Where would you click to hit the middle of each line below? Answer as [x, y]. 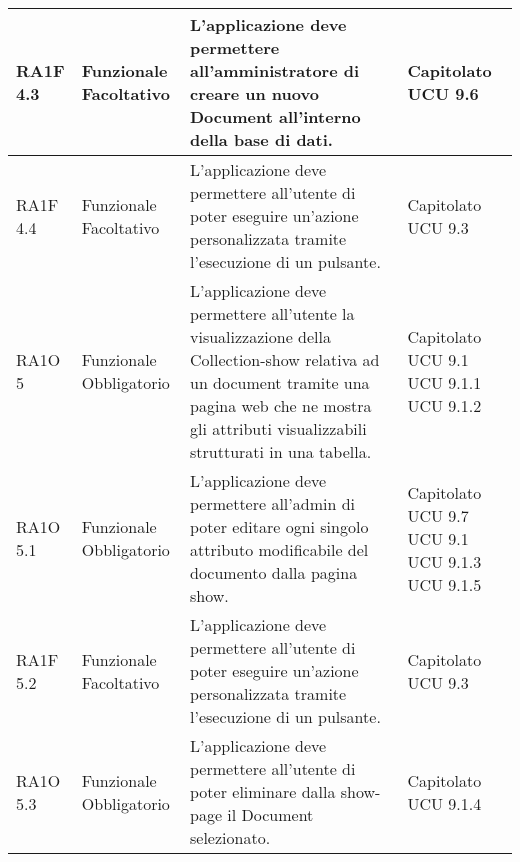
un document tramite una [280, 382]
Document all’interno [275, 116]
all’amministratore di [275, 70]
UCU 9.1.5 [444, 584]
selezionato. [230, 837]
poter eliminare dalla [263, 791]
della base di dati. [261, 139]
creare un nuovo [254, 93]
